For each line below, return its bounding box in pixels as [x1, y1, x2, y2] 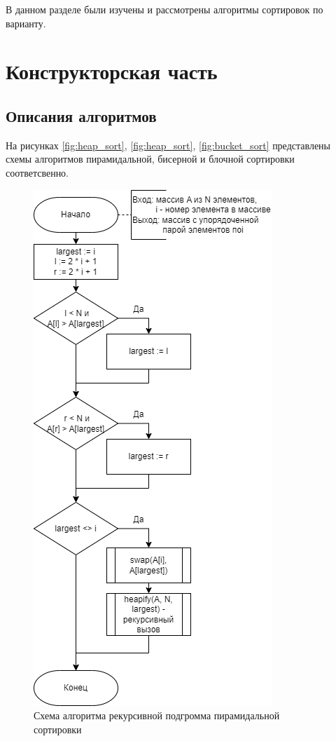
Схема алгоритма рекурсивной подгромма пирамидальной [34, 708, 280, 723]
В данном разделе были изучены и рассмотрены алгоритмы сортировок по [6, 2, 323, 16]
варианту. [6, 15, 46, 30]
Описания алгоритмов [6, 104, 157, 126]
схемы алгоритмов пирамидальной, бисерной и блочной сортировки [6, 151, 295, 166]
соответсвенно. [6, 165, 69, 179]
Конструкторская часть [6, 57, 218, 86]
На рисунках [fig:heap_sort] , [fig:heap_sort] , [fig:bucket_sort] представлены [6, 137, 331, 152]
